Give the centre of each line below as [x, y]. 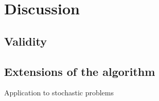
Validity [25, 41]
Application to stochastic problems [59, 93]
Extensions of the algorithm [80, 71]
